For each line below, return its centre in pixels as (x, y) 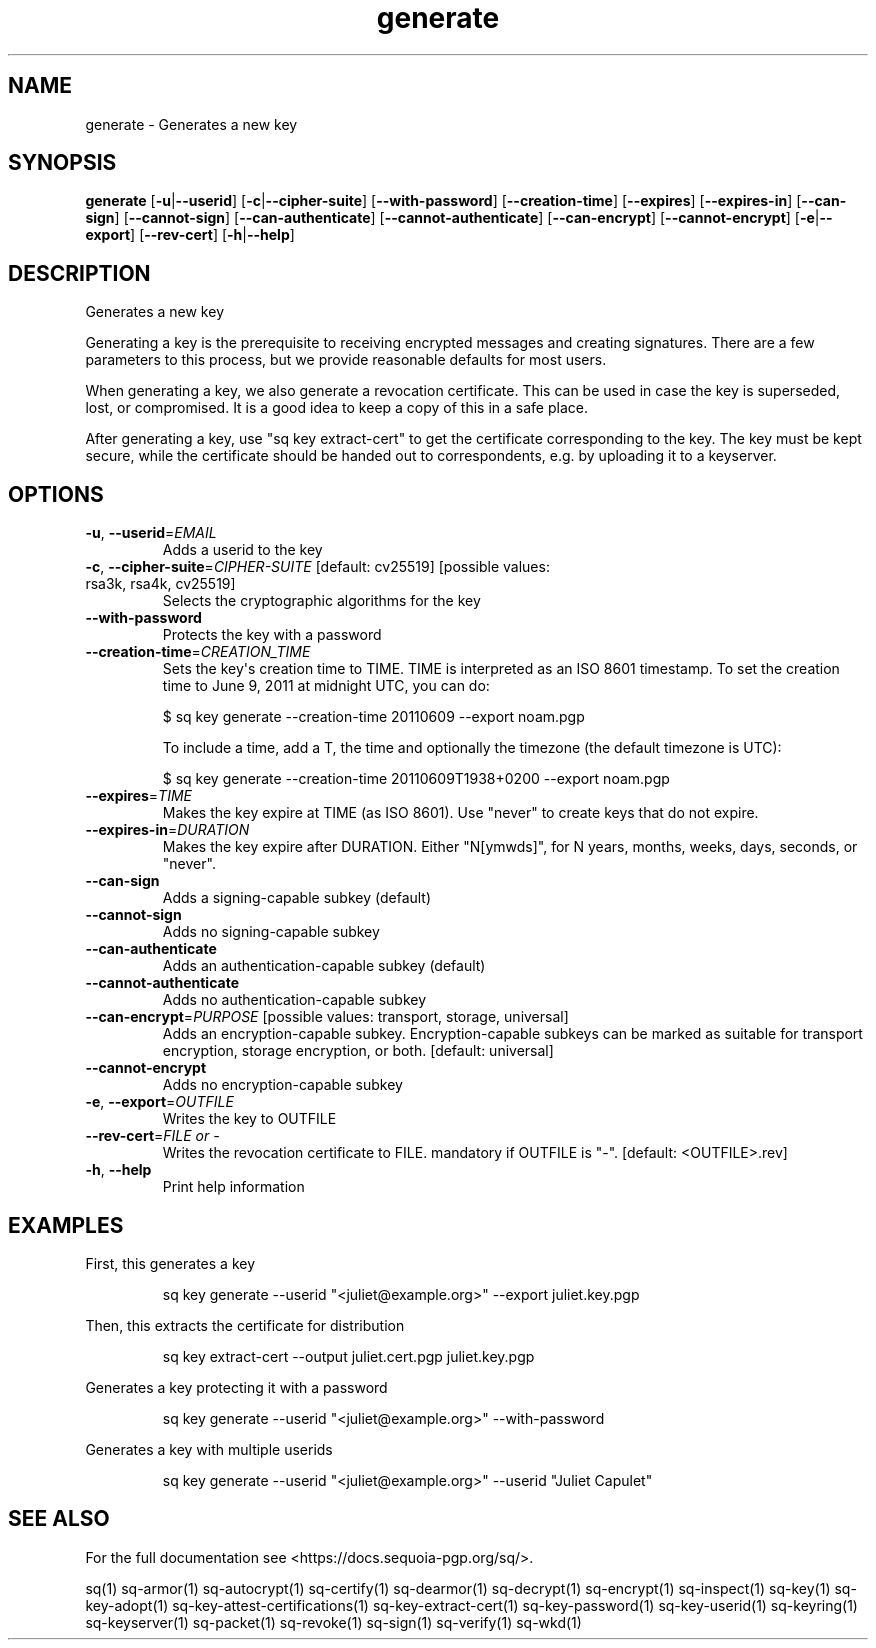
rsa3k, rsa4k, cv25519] (160, 584)
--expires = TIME (138, 796)
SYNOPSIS (62, 163)
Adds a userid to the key (242, 550)
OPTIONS (56, 494)
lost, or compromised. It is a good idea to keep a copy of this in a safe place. (336, 408)
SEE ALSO (59, 1519)
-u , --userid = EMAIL (151, 533)
